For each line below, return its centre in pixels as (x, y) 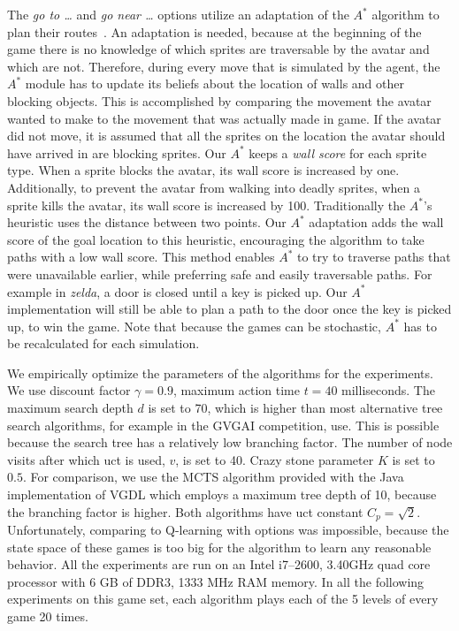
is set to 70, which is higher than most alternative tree (295, 408)
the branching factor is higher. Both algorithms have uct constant (185, 511)
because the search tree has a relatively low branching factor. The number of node (230, 442)
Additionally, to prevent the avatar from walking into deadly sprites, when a (214, 187)
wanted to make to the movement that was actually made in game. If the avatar (224, 118)
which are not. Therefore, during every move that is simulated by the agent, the (224, 66)
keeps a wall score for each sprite (338, 152)
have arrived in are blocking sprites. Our (117, 152)
